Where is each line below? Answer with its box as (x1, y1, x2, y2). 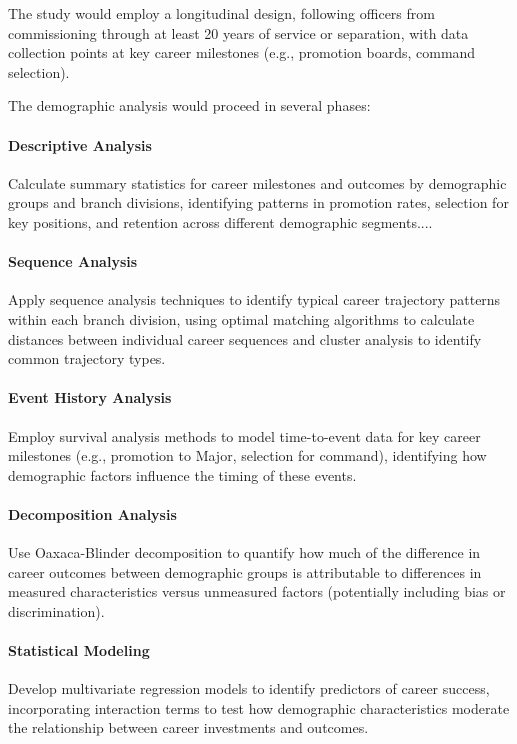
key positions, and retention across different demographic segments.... (8, 211, 433, 232)
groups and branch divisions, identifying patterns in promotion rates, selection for (8, 192, 509, 213)
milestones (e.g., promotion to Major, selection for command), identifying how (8, 445, 487, 466)
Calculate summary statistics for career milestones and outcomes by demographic (8, 172, 507, 193)
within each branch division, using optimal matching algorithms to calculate (8, 308, 475, 329)
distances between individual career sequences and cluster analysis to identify (8, 328, 482, 349)
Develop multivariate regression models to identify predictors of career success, (8, 678, 490, 699)
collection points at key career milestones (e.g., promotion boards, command (8, 42, 476, 63)
